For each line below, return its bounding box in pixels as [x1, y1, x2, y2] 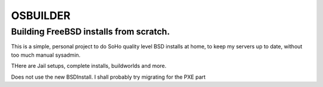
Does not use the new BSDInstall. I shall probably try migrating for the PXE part [11, 73, 206, 80]
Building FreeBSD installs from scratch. [11, 26, 170, 37]
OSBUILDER [11, 9, 71, 22]
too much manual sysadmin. [11, 51, 81, 58]
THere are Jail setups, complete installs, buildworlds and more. [11, 63, 167, 70]
